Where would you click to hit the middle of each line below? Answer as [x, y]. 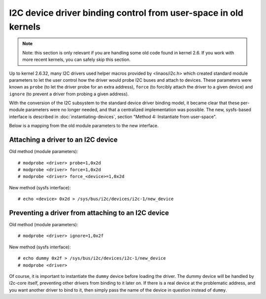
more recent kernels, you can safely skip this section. [76, 60]
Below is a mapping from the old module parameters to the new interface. [84, 126]
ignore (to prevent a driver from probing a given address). [69, 94]
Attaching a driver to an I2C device [63, 140]
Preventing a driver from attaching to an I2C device [89, 213]
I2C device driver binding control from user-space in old [126, 13]
